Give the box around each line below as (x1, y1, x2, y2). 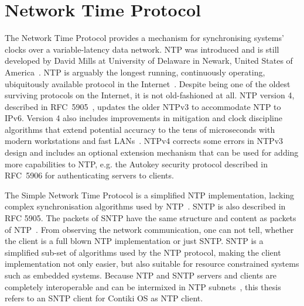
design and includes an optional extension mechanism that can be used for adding (5, 146, 299, 159)
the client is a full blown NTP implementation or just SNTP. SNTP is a (5, 235, 264, 247)
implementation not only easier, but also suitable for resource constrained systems (5, 257, 299, 270)
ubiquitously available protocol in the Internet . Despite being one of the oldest (5, 77, 291, 90)
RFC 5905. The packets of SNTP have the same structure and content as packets (5, 212, 296, 224)
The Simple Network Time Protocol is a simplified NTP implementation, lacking (5, 188, 295, 201)
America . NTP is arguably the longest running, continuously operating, (5, 66, 265, 78)
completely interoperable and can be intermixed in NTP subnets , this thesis (5, 280, 281, 293)
